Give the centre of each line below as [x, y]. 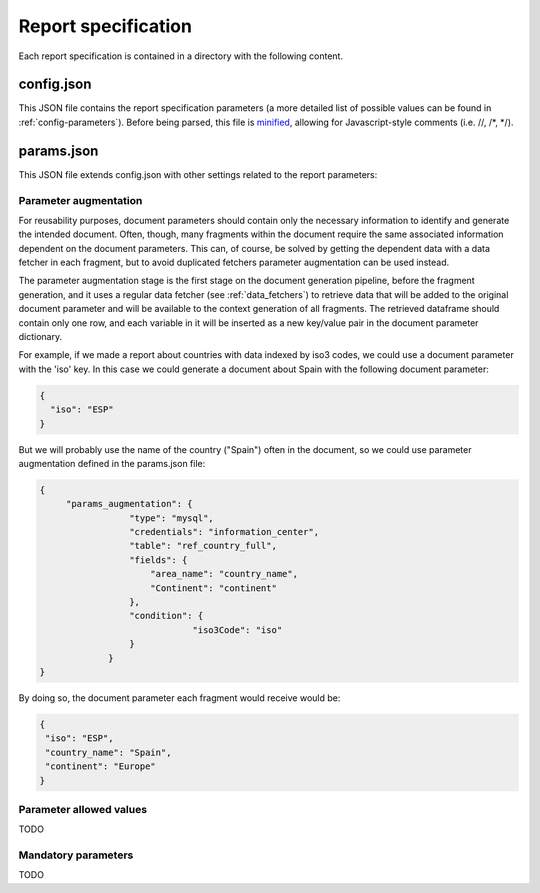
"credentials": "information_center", [224, 532]
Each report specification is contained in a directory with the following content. [181, 56]
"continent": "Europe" [101, 766]
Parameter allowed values [83, 809]
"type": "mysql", [171, 518]
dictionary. [40, 337]
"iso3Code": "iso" [237, 629]
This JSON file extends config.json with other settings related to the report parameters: [198, 174]
